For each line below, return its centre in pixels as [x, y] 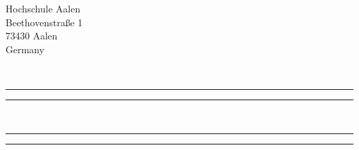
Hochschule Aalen [43, 8]
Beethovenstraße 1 [44, 22]
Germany [25, 49]
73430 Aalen [32, 36]
